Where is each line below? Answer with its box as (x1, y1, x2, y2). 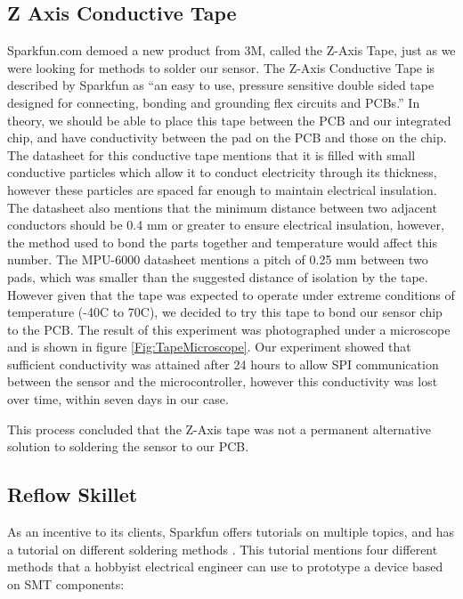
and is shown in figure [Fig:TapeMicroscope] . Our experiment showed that (7, 337, 411, 356)
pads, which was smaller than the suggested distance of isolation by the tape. (7, 267, 428, 286)
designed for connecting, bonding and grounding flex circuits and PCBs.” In (7, 93, 420, 111)
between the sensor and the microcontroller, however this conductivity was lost (7, 372, 438, 391)
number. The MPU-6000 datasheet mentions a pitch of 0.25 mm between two (7, 250, 428, 269)
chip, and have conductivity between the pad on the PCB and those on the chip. (7, 128, 447, 147)
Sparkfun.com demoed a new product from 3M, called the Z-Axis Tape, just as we (7, 41, 456, 60)
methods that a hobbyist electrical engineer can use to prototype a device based (7, 557, 443, 576)
